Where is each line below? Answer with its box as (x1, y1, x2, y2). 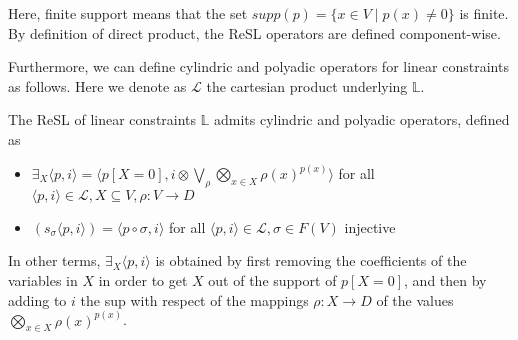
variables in (8, 269, 78, 290)
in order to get (98, 269, 188, 290)
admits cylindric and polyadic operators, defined (213, 109, 510, 130)
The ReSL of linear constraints (8, 109, 197, 130)
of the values (376, 289, 454, 310)
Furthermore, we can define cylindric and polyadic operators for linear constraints (8, 56, 509, 77)
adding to (8, 289, 67, 310)
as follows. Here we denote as (8, 75, 187, 96)
